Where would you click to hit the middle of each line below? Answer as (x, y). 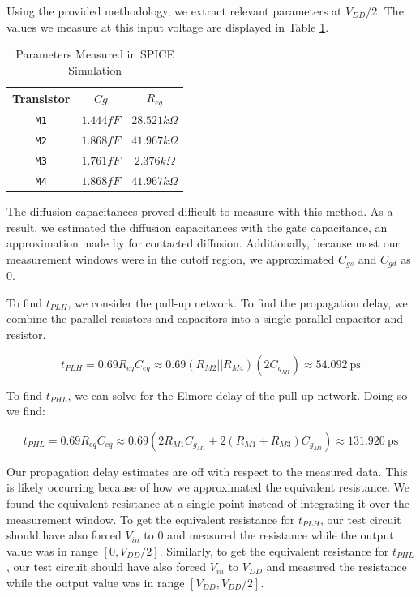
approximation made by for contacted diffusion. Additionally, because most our (203, 243)
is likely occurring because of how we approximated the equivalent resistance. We (208, 487)
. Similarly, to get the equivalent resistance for (274, 550)
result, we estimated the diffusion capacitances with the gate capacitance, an (197, 227)
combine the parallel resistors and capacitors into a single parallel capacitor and (205, 318)
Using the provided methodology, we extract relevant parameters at (174, 11)
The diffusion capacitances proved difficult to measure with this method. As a (200, 210)
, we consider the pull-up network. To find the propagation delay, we (238, 302)
